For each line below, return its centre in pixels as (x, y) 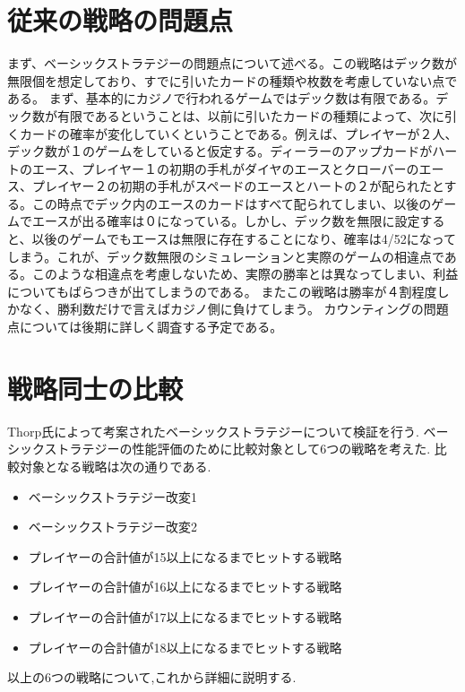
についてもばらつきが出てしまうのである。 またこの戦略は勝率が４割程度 (222, 291)
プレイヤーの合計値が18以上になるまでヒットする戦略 (185, 647)
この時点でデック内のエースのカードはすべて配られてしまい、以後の (232, 203)
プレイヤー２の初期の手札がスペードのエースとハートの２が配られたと (238, 186)
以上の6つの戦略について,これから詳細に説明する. (152, 677)
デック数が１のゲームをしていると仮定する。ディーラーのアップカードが (220, 151)
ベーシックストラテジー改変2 (113, 527)
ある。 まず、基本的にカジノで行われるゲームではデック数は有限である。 (222, 98)
